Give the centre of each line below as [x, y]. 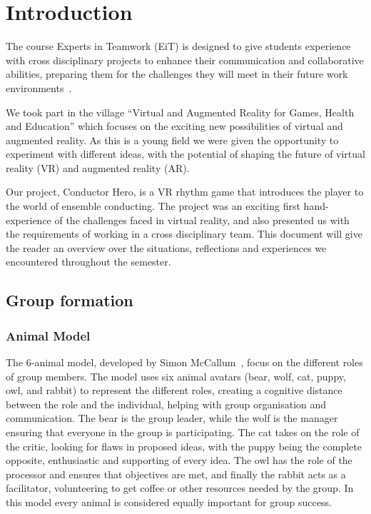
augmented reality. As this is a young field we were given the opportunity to [172, 140]
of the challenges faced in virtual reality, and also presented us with [202, 220]
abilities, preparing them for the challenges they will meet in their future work [177, 74]
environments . [39, 87]
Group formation [70, 300]
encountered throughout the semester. [88, 262]
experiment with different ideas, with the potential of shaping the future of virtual [185, 154]
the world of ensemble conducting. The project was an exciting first [153, 206]
